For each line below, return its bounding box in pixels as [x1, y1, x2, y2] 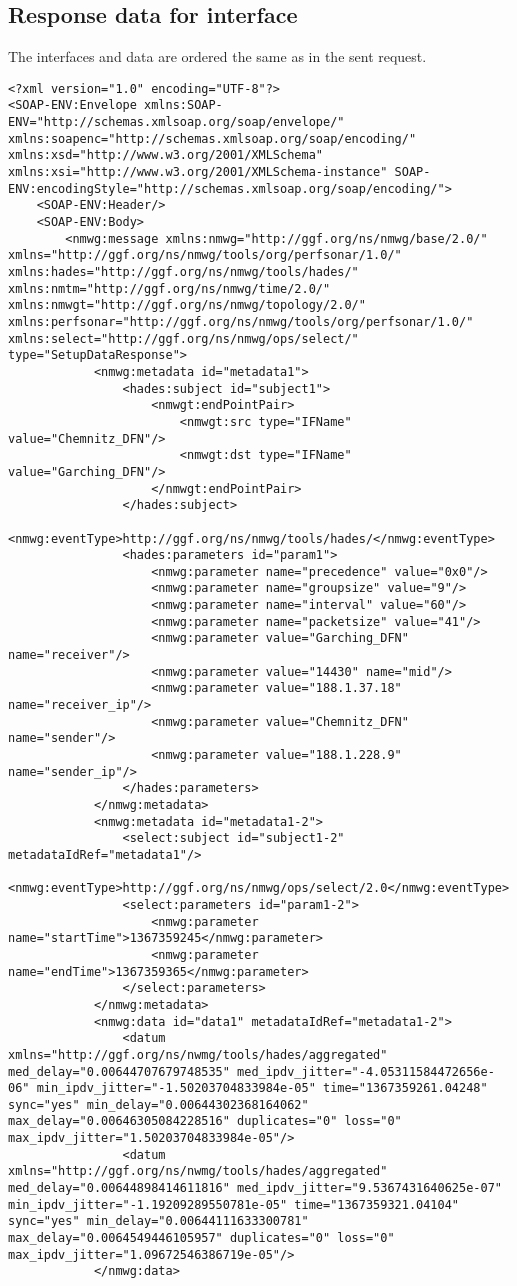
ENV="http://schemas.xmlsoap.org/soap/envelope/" [8, 115, 345, 130]
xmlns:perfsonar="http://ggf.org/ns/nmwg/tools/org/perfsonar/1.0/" [8, 314, 474, 329]
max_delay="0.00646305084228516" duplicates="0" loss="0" [8, 1114, 402, 1129]
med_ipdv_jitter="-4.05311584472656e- [237, 1064, 495, 1079]
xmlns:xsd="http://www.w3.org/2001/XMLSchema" [8, 148, 323, 163]
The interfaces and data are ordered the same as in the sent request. [8, 46, 427, 67]
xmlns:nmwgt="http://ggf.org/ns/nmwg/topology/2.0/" [8, 298, 366, 313]
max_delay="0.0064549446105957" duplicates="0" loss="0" [8, 1231, 395, 1246]
